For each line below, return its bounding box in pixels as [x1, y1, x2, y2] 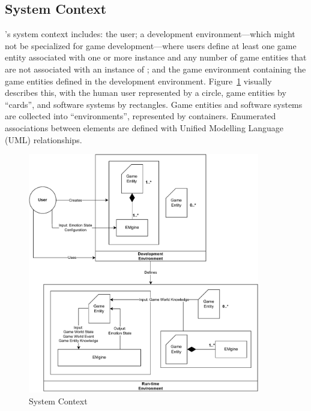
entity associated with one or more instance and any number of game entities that [5, 51, 307, 64]
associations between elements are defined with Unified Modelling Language [5, 121, 284, 134]
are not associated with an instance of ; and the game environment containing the [5, 62, 306, 75]
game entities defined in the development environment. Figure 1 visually [5, 74, 272, 87]
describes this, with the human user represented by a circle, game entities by [5, 86, 286, 99]
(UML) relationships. [5, 133, 82, 146]
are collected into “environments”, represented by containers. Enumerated [5, 110, 276, 122]
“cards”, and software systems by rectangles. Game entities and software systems [5, 98, 303, 110]
